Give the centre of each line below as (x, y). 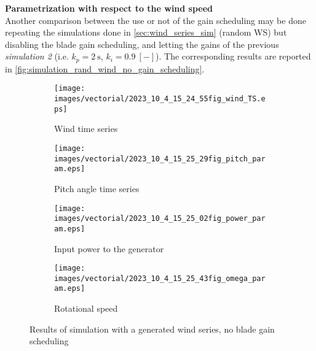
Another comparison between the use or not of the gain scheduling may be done (156, 20)
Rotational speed (86, 308)
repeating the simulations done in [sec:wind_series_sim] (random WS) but (146, 32)
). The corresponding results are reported (233, 56)
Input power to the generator (109, 248)
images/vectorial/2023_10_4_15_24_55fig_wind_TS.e (160, 99)
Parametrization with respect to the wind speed (109, 8)
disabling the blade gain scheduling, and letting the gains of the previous (142, 44)
